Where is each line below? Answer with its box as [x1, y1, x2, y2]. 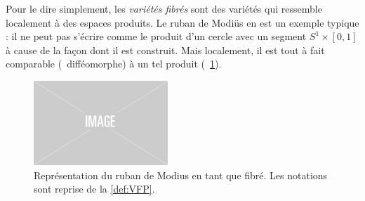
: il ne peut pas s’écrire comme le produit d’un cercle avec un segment [6, 29, 307, 44]
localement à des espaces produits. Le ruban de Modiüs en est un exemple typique [6, 15, 359, 30]
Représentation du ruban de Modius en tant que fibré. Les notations [34, 167, 328, 182]
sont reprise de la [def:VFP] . [34, 181, 155, 196]
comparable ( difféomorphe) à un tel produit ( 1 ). [6, 56, 222, 71]
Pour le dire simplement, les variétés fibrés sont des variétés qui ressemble [6, 1, 322, 15]
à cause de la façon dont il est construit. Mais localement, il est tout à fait [6, 42, 325, 57]
